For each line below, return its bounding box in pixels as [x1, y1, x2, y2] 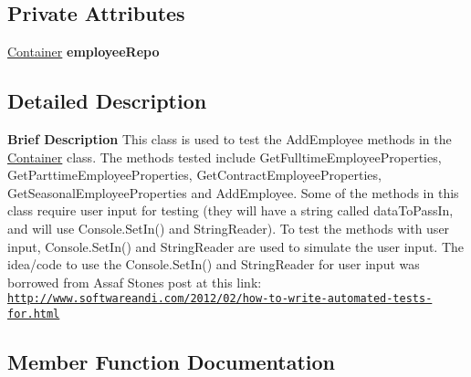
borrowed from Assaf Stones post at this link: [7, 272, 262, 291]
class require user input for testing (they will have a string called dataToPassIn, [7, 201, 454, 220]
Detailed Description [7, 87, 207, 115]
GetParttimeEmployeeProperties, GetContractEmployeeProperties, [7, 165, 382, 184]
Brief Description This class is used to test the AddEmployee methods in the [7, 130, 452, 148]
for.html [7, 308, 60, 320]
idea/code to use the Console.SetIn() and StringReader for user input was [7, 255, 420, 274]
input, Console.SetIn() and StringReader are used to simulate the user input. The [7, 236, 465, 256]
